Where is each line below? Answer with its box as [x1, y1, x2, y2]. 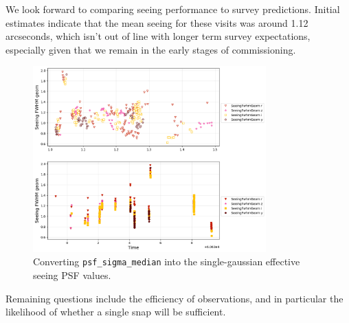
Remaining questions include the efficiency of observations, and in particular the [5, 291, 344, 305]
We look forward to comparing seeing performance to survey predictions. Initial [5, 2, 340, 16]
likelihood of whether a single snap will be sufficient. [5, 304, 226, 319]
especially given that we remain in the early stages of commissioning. [5, 42, 296, 56]
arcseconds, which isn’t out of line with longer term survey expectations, [5, 29, 311, 43]
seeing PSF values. [33, 267, 111, 282]
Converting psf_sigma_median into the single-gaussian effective [33, 254, 300, 269]
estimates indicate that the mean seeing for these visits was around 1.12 [5, 15, 308, 30]
